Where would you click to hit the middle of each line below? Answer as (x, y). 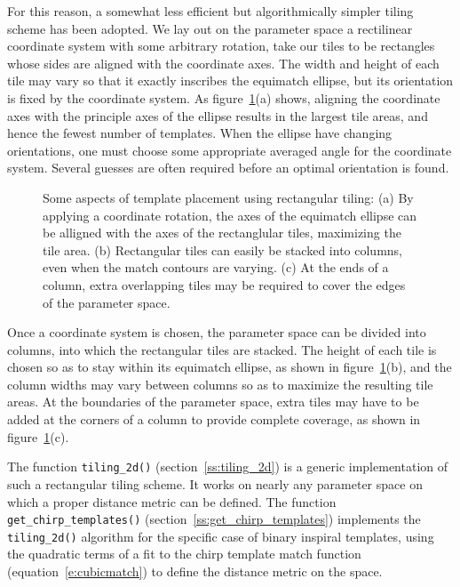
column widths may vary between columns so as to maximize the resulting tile (220, 384)
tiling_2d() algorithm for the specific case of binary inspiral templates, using (221, 536)
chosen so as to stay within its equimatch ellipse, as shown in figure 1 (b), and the (230, 367)
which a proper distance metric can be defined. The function (172, 501)
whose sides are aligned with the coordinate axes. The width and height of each (223, 63)
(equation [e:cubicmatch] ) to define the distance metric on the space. (195, 571)
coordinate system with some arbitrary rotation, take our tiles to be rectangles (221, 46)
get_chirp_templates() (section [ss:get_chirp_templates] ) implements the (214, 519)
